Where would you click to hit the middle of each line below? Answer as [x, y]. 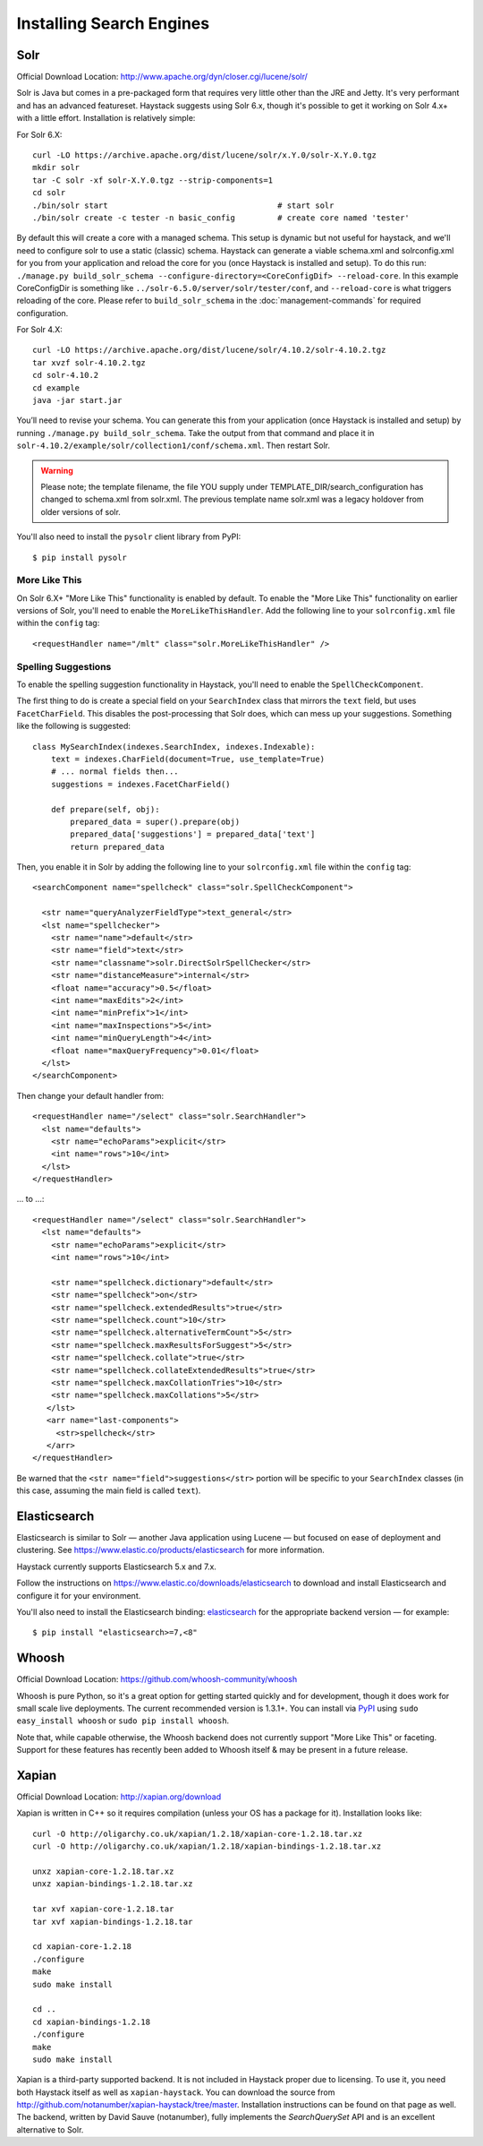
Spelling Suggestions [64, 666]
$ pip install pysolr [80, 557]
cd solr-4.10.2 [66, 375]
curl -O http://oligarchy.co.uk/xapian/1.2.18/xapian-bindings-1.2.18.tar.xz [207, 1846]
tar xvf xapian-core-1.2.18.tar [103, 1909]
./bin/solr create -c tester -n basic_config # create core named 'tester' [221, 218]
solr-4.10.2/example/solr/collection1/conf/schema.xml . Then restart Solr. [174, 446]
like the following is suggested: [74, 726]
